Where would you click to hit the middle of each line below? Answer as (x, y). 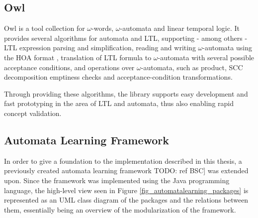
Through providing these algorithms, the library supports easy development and (126, 93)
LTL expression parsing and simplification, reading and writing (100, 48)
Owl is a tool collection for (44, 28)
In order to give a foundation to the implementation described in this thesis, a (123, 161)
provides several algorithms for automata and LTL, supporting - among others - (126, 38)
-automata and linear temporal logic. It (180, 28)
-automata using (227, 48)
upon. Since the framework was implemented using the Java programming (117, 180)
